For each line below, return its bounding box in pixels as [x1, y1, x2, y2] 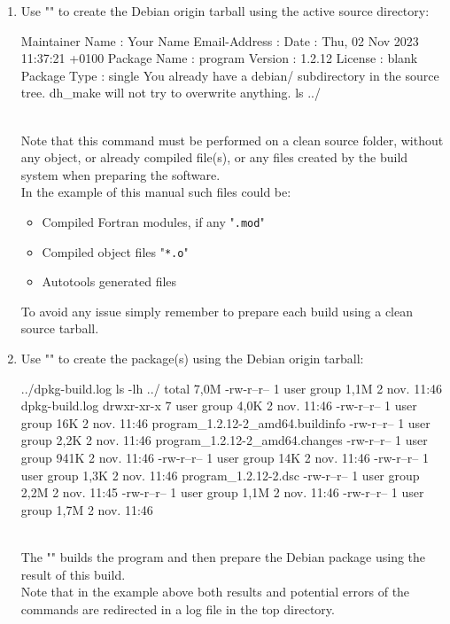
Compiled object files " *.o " [42, 242, 189, 261]
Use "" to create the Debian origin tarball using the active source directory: [20, 2, 430, 19]
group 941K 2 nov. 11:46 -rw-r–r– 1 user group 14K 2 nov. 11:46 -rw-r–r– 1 [20, 448, 429, 466]
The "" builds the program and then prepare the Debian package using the [20, 547, 426, 565]
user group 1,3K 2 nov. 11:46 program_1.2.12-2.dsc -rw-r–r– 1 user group [20, 465, 420, 484]
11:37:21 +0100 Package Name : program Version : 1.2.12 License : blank [20, 49, 418, 67]
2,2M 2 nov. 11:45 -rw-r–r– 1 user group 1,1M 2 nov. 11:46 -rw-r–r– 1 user [20, 483, 424, 502]
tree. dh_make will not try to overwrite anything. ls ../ [20, 83, 321, 102]
